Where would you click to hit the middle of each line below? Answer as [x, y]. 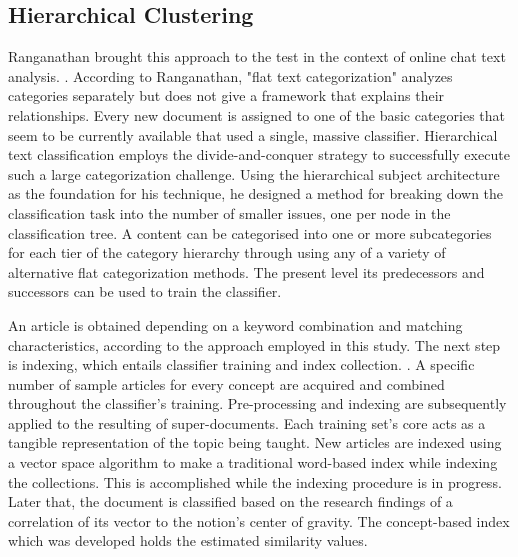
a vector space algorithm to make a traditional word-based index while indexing [253, 462]
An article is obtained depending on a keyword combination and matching [235, 324]
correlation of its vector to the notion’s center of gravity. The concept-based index [259, 520]
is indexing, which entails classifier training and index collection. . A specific [241, 364]
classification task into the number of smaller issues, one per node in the [229, 212]
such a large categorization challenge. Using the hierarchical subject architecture [254, 173]
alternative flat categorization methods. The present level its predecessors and [246, 271]
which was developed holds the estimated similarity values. [188, 540]
